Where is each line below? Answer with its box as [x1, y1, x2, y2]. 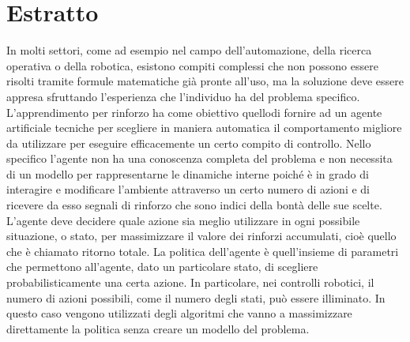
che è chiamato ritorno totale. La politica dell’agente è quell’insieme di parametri [6, 242, 399, 259]
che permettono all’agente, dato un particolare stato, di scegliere [6, 258, 318, 275]
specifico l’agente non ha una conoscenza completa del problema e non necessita [6, 150, 393, 167]
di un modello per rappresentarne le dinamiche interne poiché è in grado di [6, 165, 369, 182]
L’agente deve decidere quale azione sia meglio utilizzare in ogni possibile [6, 212, 360, 228]
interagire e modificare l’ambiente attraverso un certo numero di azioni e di [6, 181, 370, 197]
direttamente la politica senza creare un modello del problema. [6, 320, 310, 336]
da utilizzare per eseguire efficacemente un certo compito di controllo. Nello [6, 134, 371, 151]
